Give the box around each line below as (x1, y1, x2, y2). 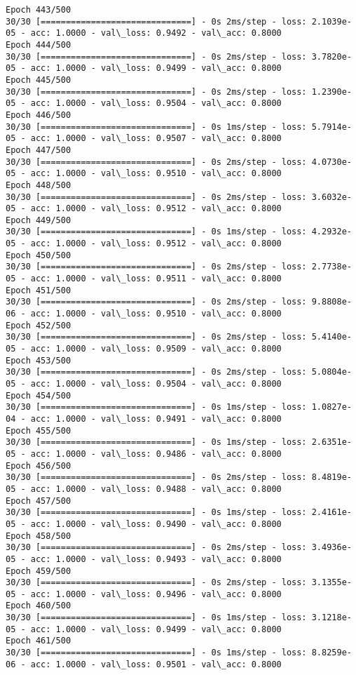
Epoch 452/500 (6, 320, 71, 330)
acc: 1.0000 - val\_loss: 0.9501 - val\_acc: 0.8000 (30, 659, 282, 669)
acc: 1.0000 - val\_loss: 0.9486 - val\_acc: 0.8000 (30, 448, 282, 459)
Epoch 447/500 (6, 145, 71, 155)
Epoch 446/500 (6, 109, 71, 120)
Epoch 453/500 (6, 355, 71, 366)
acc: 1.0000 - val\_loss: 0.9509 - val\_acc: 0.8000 (30, 344, 282, 354)
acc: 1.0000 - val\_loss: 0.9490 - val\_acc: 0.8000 (30, 519, 282, 529)
